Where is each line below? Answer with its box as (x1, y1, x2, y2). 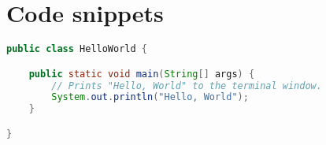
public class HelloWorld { (6, 43, 147, 55)
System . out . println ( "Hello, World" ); (51, 91, 249, 103)
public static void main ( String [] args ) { (28, 68, 255, 80)
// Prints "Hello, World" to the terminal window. (51, 80, 322, 91)
